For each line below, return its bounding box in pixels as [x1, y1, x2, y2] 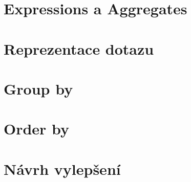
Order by [4, 118, 70, 139]
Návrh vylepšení [4, 158, 121, 179]
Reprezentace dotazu [4, 38, 154, 59]
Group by [4, 78, 73, 99]
